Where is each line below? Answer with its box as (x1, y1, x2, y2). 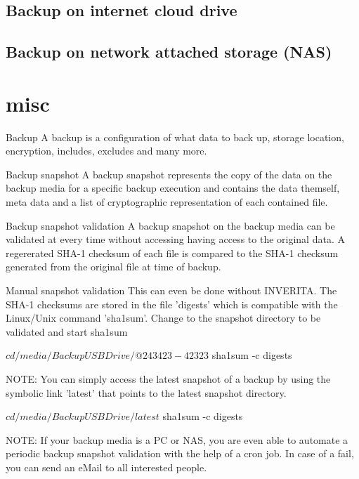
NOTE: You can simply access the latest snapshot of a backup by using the (6, 372, 331, 386)
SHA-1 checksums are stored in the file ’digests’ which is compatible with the (6, 296, 338, 311)
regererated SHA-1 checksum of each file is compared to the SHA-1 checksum (6, 245, 339, 260)
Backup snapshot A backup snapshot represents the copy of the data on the (6, 166, 332, 181)
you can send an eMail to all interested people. (6, 459, 207, 474)
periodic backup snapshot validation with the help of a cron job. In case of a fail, (6, 446, 354, 461)
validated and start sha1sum (6, 324, 128, 339)
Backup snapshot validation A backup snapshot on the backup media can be (6, 218, 335, 232)
